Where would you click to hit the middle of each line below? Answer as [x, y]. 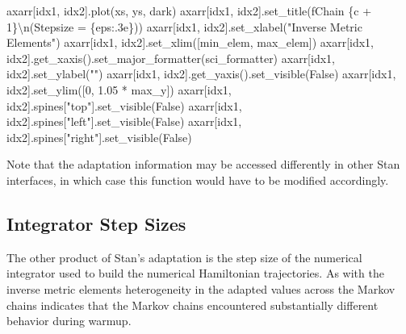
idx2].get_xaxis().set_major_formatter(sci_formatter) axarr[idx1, [171, 58]
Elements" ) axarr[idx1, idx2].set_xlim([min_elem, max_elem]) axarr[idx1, [190, 42]
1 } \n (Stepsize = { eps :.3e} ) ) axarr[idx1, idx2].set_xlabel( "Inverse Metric [184, 26]
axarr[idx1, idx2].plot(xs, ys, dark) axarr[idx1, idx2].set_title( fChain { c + [189, 10]
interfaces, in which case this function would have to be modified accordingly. [198, 180]
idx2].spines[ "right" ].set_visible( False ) [99, 137]
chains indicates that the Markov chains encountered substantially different [193, 305]
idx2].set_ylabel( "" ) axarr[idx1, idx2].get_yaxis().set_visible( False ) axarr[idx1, [201, 74]
